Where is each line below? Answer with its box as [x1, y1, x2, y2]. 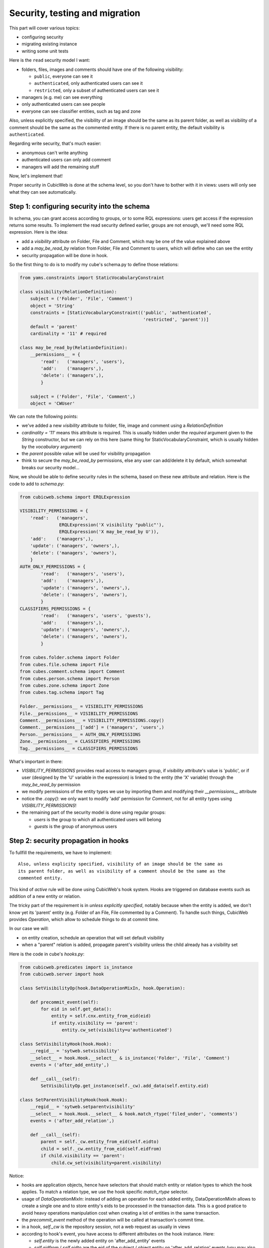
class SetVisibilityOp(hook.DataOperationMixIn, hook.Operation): [19, 985, 185, 991]
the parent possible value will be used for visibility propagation [21, 450, 150, 456]
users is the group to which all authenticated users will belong [34, 816, 161, 822]
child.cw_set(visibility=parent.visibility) [51, 1160, 162, 1166]
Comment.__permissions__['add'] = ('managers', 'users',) [19, 724, 164, 730]
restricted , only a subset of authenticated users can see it [34, 87, 159, 93]
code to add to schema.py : [9, 481, 65, 487]
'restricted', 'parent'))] [142, 317, 209, 322]
